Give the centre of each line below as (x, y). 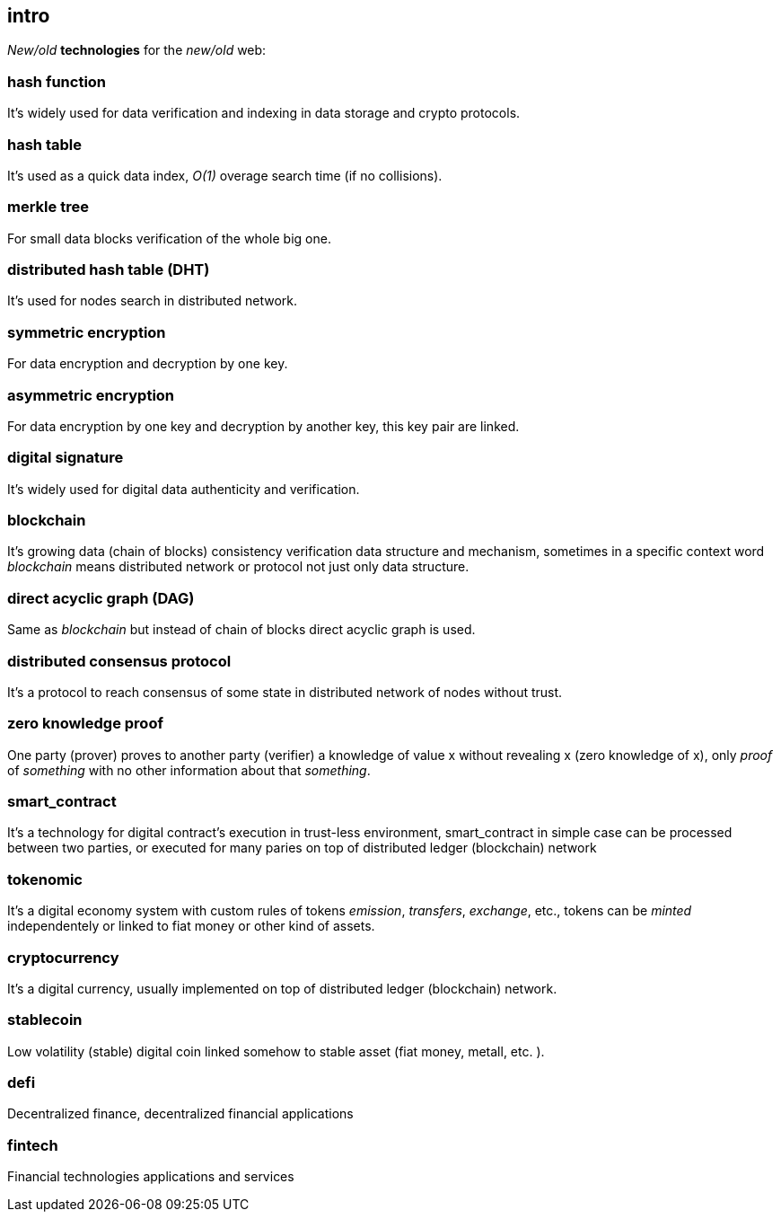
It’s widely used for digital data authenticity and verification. (184, 489)
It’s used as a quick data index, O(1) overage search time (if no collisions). (225, 175)
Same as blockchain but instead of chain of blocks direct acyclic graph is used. (241, 630)
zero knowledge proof (85, 724)
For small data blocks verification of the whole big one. (169, 238)
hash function (57, 81)
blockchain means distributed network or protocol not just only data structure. (238, 567)
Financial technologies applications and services (151, 1177)
